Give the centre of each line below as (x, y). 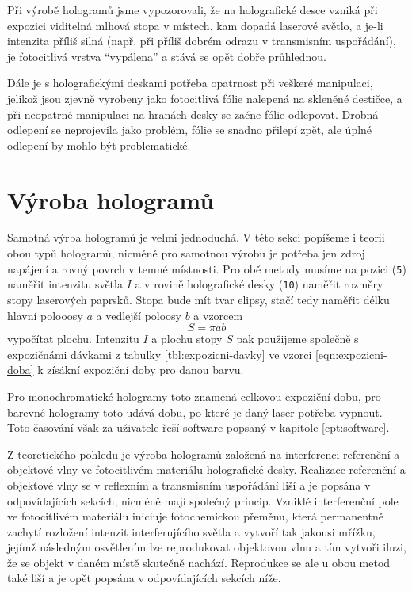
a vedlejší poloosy (139, 315)
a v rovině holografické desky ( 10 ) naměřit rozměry (259, 284)
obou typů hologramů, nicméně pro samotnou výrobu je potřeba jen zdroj (186, 253)
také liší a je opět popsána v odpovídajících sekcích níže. (144, 578)
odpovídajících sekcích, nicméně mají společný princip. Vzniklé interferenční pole (203, 500)
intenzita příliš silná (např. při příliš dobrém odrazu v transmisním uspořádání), (202, 41)
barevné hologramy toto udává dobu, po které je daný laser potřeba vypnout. (195, 412)
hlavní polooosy (45, 315)
